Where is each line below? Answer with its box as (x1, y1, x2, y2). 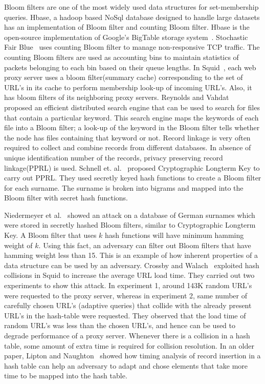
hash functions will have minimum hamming (105, 230, 244, 240)
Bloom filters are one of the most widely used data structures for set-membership (4, 2, 259, 12)
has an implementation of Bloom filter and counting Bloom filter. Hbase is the (4, 22, 250, 32)
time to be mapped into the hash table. (4, 370, 127, 381)
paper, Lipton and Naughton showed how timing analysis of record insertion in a (4, 350, 261, 361)
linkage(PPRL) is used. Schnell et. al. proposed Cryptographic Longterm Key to (4, 162, 260, 173)
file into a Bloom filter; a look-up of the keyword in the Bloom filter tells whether (4, 122, 260, 133)
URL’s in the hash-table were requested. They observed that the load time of (4, 310, 246, 320)
